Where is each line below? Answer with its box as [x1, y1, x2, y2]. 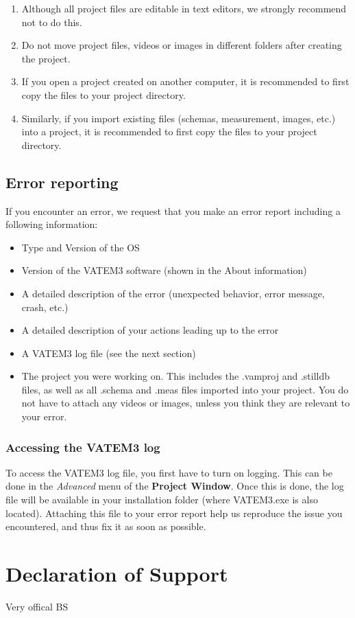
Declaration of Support [5, 560, 228, 588]
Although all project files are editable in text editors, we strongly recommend [21, 1, 347, 15]
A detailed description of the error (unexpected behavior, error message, [21, 286, 325, 300]
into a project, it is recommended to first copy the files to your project [21, 124, 317, 139]
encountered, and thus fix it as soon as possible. [5, 519, 206, 534]
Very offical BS [5, 599, 69, 613]
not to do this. [21, 14, 82, 29]
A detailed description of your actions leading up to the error [21, 323, 279, 337]
